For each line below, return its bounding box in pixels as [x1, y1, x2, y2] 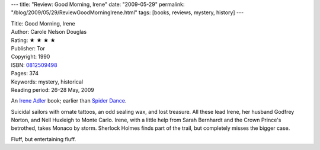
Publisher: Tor [11, 44, 46, 52]
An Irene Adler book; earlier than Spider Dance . [11, 97, 127, 104]
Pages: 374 [11, 70, 39, 77]
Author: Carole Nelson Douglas [11, 28, 87, 36]
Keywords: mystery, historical [11, 78, 83, 85]
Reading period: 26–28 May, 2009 [11, 86, 94, 93]
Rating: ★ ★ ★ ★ [11, 36, 56, 44]
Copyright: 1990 [11, 53, 50, 60]
